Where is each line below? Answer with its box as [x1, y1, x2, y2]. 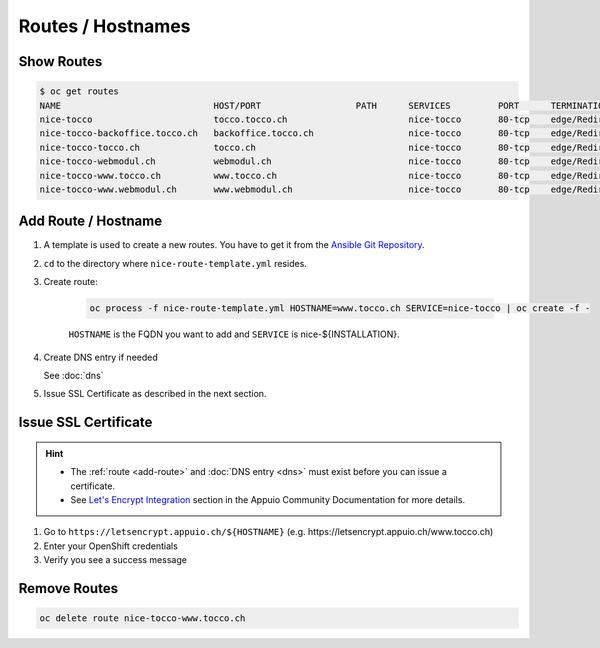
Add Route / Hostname [18, 213, 163, 230]
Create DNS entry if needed [43, 351, 159, 363]
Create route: [43, 276, 99, 288]
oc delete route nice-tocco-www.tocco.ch [39, 613, 246, 624]
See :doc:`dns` [43, 369, 104, 381]
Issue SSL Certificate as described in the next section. [43, 388, 267, 400]
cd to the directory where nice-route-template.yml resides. [43, 257, 307, 269]
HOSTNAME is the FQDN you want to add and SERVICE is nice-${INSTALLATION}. [68, 328, 400, 340]
